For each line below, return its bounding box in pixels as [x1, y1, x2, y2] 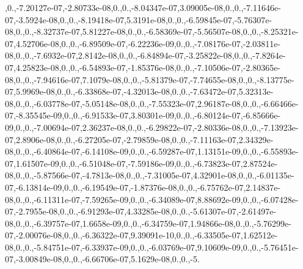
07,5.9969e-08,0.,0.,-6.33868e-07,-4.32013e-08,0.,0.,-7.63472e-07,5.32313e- [5, 85, 274, 98]
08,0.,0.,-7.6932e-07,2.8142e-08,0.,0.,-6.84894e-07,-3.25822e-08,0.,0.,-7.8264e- [5, 49, 286, 62]
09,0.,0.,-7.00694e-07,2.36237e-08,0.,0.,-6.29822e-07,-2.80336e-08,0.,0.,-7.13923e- [5, 120, 299, 133]
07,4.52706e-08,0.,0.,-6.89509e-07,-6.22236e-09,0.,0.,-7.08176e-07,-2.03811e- [5, 37, 281, 50]
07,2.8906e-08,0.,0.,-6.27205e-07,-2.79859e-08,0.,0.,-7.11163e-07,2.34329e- [5, 133, 274, 146]
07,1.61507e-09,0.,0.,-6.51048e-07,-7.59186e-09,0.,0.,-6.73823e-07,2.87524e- [5, 157, 278, 169]
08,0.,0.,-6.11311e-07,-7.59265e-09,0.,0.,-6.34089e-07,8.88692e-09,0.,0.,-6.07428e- [5, 193, 299, 205]
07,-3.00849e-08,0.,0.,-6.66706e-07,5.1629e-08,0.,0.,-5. [5, 252, 200, 265]
